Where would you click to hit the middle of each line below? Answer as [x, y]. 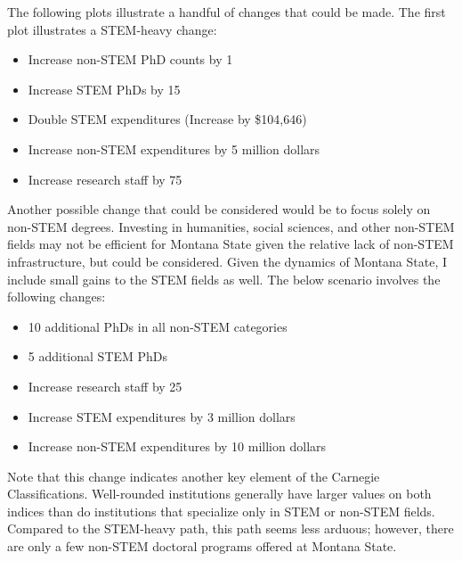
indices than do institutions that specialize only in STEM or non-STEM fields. [221, 511]
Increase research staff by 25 [105, 386]
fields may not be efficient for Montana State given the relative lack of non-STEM [231, 244]
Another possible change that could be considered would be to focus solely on [219, 209]
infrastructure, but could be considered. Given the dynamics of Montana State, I [227, 261]
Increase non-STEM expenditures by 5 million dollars [174, 148]
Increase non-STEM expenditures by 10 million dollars [177, 446]
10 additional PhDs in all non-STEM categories [158, 326]
